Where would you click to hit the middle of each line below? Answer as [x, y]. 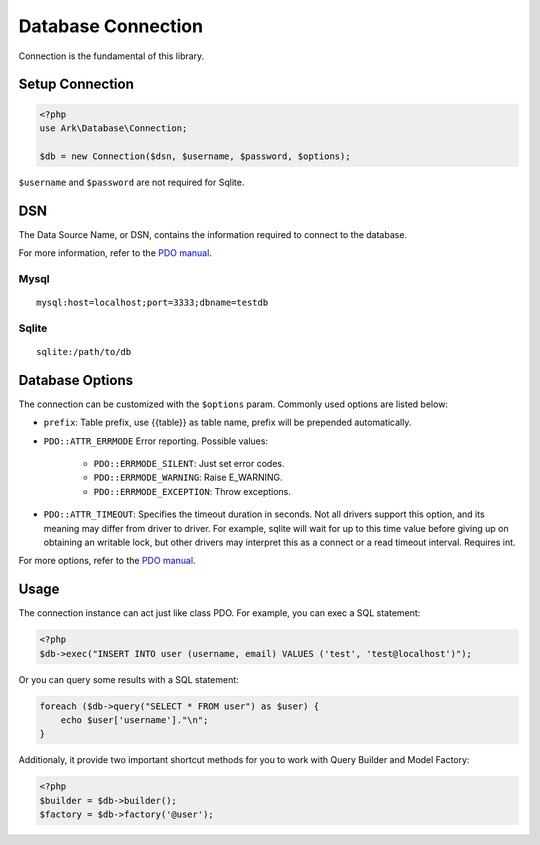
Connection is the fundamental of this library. [111, 56]
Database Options [76, 380]
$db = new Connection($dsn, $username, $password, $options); [195, 156]
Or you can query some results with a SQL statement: [128, 679]
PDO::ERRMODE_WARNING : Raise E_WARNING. [188, 477]
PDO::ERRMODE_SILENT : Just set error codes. [189, 463]
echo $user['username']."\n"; [134, 719]
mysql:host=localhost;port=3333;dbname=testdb [152, 302]
